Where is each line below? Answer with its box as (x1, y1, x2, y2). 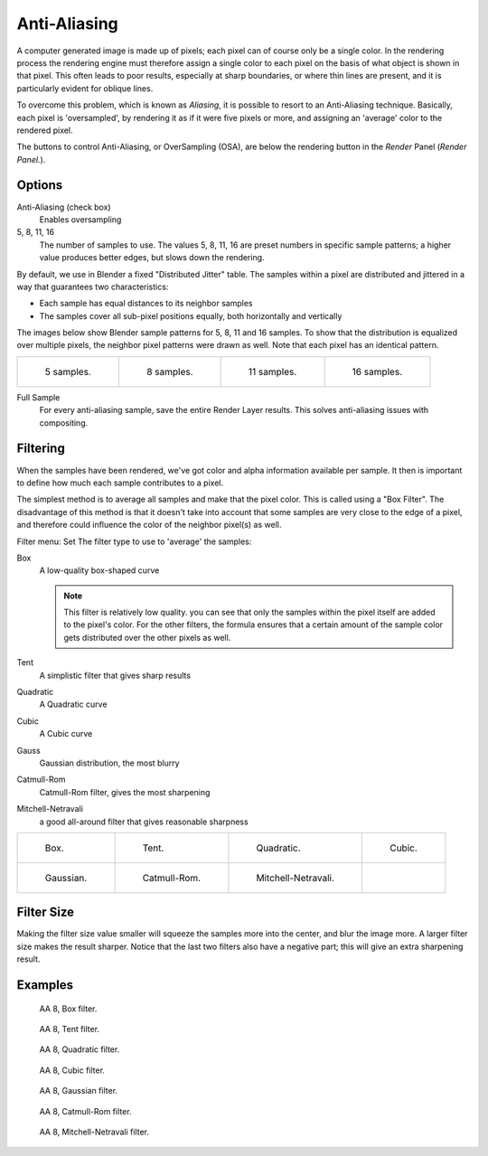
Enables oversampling (39, 213, 122, 225)
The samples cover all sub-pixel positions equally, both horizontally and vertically (39, 310, 343, 321)
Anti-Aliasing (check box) (16, 202, 112, 212)
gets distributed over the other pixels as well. (63, 632, 231, 643)
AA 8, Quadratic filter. (39, 1044, 120, 1055)
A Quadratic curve (39, 699, 108, 710)
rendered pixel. (16, 125, 73, 136)
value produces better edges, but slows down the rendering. (39, 252, 266, 263)
